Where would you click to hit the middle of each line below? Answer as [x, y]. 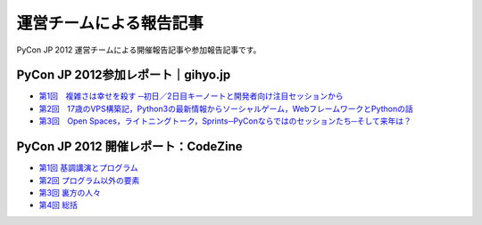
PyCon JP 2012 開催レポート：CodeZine [129, 147]
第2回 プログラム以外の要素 [89, 180]
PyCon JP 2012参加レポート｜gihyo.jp [124, 75]
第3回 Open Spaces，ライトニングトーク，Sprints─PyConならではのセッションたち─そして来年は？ [225, 121]
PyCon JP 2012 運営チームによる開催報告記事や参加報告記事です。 [139, 50]
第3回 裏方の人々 [70, 192]
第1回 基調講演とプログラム [88, 168]
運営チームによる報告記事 [110, 23]
